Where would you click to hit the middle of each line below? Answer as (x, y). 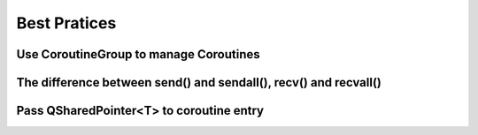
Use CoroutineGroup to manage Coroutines (138, 54)
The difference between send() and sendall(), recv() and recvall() (199, 82)
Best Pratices (66, 23)
